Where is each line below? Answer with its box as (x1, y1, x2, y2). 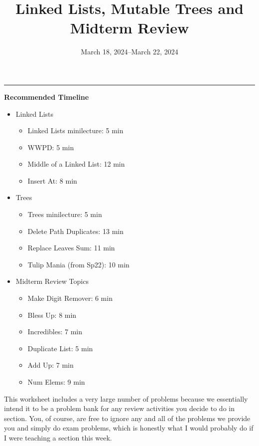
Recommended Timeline (4, 91, 89, 102)
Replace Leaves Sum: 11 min (27, 242, 115, 253)
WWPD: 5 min (27, 142, 74, 152)
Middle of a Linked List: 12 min (27, 159, 125, 169)
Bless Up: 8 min (27, 309, 77, 320)
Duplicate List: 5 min (27, 343, 93, 353)
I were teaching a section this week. (4, 432, 112, 443)
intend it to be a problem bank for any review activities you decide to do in (4, 403, 235, 414)
